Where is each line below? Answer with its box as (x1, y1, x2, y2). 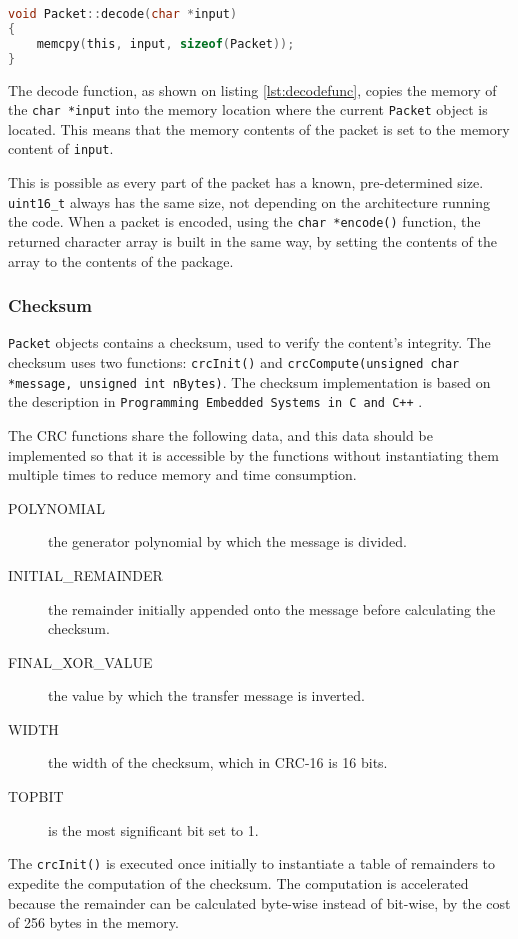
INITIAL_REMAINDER (8, 564, 163, 585)
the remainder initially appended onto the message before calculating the (48, 598, 496, 619)
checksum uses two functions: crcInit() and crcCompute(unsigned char (8, 351, 460, 372)
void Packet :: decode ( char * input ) (8, 7, 238, 21)
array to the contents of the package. (8, 250, 234, 271)
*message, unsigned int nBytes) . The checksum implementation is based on (8, 371, 491, 392)
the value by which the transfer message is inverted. (48, 685, 365, 706)
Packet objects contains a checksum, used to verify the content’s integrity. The (8, 332, 491, 353)
